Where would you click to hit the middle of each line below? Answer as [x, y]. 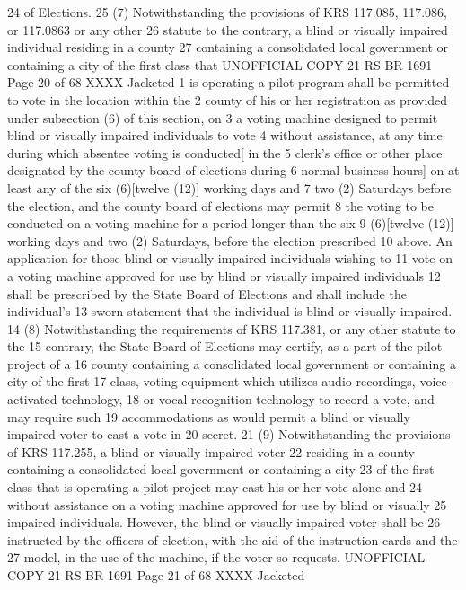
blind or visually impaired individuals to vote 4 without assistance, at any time [225, 135]
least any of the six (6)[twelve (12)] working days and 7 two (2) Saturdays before [229, 187]
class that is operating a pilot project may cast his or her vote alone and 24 [215, 487]
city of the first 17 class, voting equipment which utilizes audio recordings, [211, 381]
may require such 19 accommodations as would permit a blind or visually [209, 416]
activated [32, 399]
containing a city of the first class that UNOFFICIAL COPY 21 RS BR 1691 [220, 64]
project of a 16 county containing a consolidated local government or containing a [232, 363]
